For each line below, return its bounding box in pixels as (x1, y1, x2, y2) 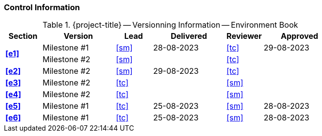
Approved (281, 31, 319, 41)
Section (8, 31, 38, 41)
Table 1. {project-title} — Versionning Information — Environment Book (42, 20, 298, 30)
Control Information (4, 2, 80, 12)
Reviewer (226, 31, 262, 41)
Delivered (170, 31, 207, 41)
